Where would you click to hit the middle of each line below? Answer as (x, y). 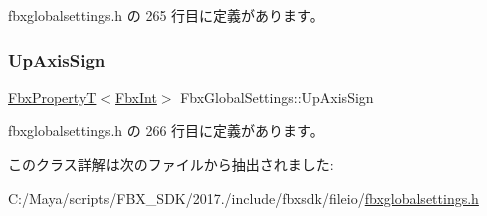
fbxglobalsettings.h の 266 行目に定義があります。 (166, 130)
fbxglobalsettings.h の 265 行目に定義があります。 (166, 15)
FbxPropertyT (52, 96)
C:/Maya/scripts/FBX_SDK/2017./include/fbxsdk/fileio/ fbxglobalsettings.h (243, 197)
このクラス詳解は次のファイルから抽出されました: (171, 164)
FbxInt (136, 96)
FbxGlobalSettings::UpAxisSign (277, 96)
